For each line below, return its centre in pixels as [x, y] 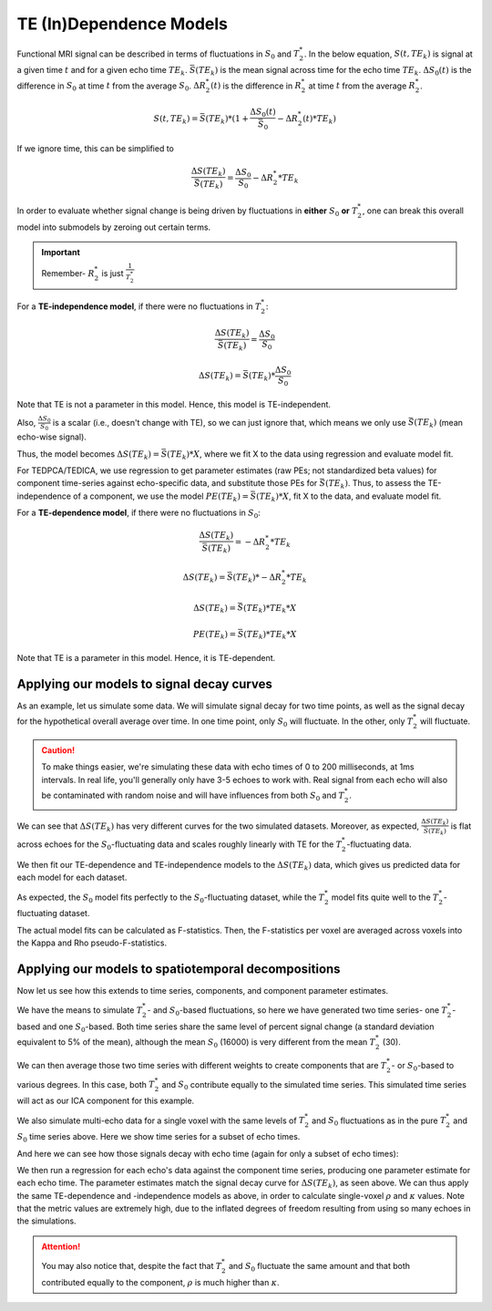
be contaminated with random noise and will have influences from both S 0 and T [193, 796]
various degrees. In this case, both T [86, 1084]
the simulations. [46, 1221]
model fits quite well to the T [385, 897]
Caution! [58, 750]
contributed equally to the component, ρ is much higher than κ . [160, 1282]
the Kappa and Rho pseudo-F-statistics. [92, 943]
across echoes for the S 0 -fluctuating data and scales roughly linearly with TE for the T [179, 845]
